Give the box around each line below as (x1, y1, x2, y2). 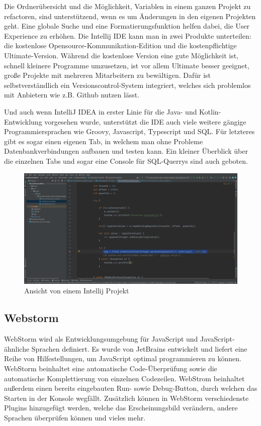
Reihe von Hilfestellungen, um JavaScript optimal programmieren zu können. (4, 353, 241, 364)
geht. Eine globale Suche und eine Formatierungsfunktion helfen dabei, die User (4, 21, 249, 31)
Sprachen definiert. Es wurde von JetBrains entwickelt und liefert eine (31, 343, 247, 354)
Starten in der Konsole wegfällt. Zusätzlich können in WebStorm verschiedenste (4, 392, 249, 403)
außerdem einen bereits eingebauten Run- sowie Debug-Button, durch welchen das (4, 383, 257, 393)
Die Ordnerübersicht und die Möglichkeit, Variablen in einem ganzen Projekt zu (4, 1, 251, 11)
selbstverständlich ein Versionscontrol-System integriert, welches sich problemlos (4, 79, 251, 90)
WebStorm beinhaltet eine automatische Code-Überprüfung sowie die (4, 363, 217, 373)
